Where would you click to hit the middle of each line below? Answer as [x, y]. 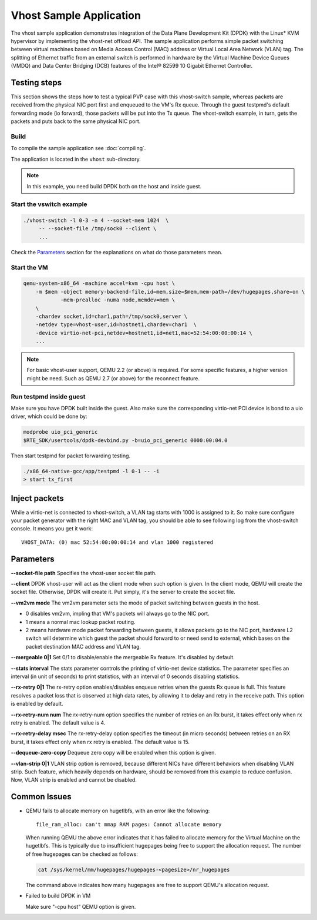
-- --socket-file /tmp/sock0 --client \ [97, 229]
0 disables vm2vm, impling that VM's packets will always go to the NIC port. [117, 614]
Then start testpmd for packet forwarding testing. [71, 456]
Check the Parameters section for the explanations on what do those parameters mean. [117, 252]
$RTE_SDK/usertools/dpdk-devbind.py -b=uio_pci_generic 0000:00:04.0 [125, 440]
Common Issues [41, 797]
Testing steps [36, 82]
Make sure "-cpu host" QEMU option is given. [81, 906]
